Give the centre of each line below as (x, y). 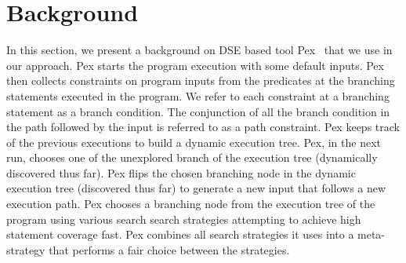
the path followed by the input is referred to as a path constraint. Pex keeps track (203, 127)
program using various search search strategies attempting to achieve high (184, 219)
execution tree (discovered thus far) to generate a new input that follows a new (196, 188)
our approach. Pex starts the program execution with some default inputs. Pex (195, 65)
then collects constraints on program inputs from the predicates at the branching (201, 80)
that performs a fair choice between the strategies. (169, 249)
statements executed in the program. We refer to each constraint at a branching (198, 95)
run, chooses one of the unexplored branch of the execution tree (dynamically (192, 157)
